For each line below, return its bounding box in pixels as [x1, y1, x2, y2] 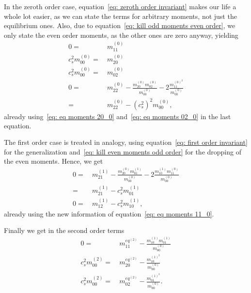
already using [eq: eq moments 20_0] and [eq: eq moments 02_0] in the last [4, 111, 231, 121]
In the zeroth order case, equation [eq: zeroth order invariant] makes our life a [4, 1, 236, 11]
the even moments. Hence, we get [4, 156, 103, 166]
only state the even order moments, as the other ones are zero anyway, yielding [4, 30, 238, 40]
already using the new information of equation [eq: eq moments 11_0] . [4, 209, 214, 219]
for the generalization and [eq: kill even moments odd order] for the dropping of [4, 146, 241, 156]
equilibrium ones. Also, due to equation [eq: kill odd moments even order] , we [4, 20, 235, 31]
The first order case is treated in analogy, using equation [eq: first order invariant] [4, 137, 248, 147]
